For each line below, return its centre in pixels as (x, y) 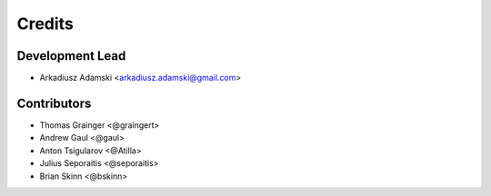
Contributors (54, 103)
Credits (45, 24)
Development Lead (71, 56)
